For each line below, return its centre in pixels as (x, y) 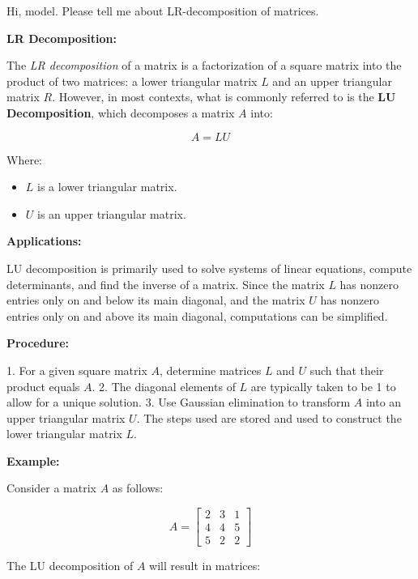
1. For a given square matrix (77, 370)
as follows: (138, 488)
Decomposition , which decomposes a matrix (121, 112)
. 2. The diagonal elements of (164, 386)
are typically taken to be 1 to (323, 386)
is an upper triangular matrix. (112, 213)
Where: (24, 159)
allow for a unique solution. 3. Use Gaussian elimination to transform (179, 402)
